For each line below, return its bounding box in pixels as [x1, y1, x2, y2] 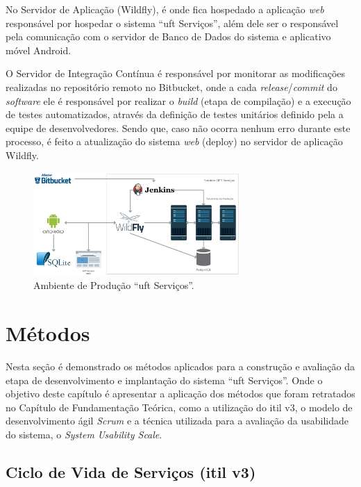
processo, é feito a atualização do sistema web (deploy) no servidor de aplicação [6, 134, 343, 149]
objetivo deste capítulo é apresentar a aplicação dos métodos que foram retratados [6, 386, 355, 401]
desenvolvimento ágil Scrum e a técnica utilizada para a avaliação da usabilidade [6, 413, 349, 428]
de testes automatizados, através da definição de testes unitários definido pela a [6, 107, 344, 122]
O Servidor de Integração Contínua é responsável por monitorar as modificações [6, 66, 346, 81]
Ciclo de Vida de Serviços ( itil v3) [6, 461, 256, 483]
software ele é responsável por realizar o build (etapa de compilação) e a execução [6, 93, 351, 108]
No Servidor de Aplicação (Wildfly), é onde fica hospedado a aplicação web [6, 2, 324, 16]
